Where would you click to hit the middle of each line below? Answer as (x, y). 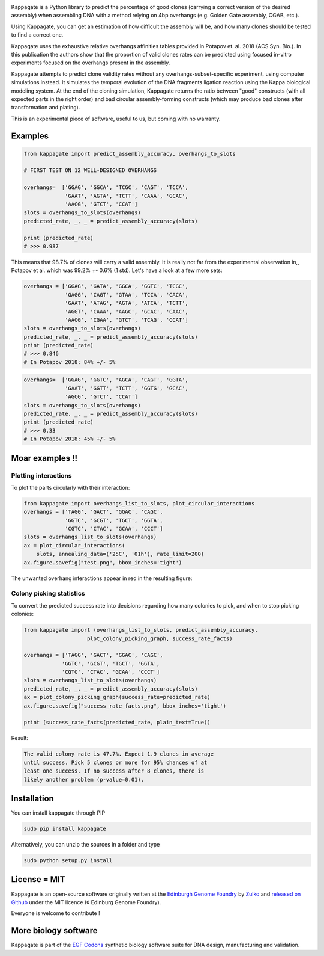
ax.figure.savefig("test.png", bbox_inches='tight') (103, 562)
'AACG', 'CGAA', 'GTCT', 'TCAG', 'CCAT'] (127, 320)
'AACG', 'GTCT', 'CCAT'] (101, 204)
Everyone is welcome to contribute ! (55, 913)
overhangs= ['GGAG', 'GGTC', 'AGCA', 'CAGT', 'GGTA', (106, 380)
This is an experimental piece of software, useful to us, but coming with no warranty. (116, 119)
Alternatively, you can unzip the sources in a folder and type (85, 845)
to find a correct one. (37, 35)
